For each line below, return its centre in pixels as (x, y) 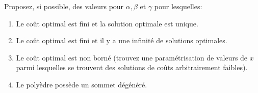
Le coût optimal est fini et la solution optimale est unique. (107, 23)
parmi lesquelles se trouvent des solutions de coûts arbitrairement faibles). (132, 67)
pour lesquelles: (178, 6)
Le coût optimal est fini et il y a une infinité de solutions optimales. (122, 40)
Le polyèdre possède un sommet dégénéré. (82, 84)
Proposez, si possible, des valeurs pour (64, 6)
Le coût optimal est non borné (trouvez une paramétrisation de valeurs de (132, 57)
